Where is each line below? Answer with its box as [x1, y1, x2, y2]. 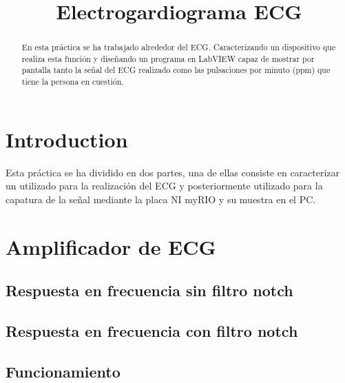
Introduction [6, 125, 128, 153]
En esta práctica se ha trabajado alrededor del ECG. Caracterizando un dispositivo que [21, 41, 336, 53]
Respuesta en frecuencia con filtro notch [6, 320, 298, 342]
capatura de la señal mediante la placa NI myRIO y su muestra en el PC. [6, 191, 316, 206]
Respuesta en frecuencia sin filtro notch [6, 280, 293, 301]
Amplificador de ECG [6, 232, 216, 260]
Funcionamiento [6, 360, 121, 382]
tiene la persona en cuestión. [21, 76, 124, 87]
